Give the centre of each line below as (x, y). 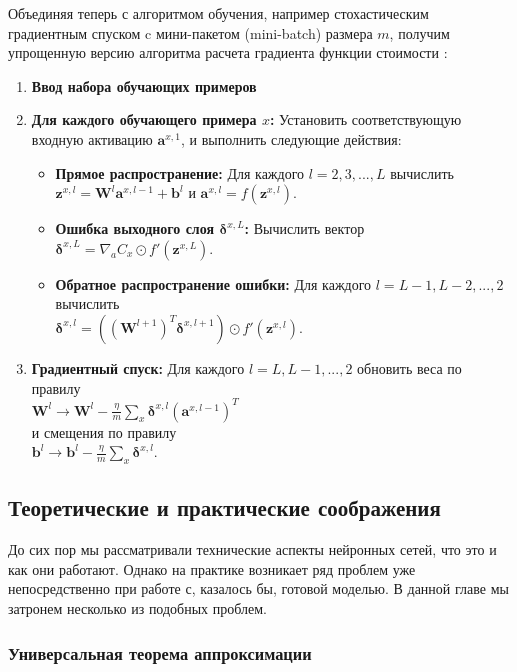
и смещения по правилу (104, 431)
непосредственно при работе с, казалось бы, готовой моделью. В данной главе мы (258, 588)
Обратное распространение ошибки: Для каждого (213, 283)
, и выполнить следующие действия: (291, 138)
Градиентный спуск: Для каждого (138, 367)
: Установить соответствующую (365, 119)
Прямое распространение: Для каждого (180, 172)
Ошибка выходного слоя (135, 228)
